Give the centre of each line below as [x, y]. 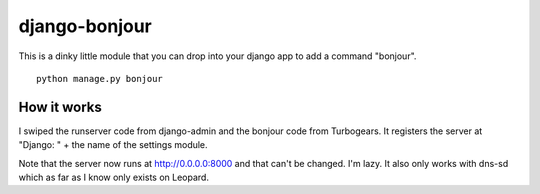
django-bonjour [85, 26]
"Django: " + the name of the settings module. [113, 145]
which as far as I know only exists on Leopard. [114, 177]
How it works [60, 106]
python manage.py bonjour [100, 78]
